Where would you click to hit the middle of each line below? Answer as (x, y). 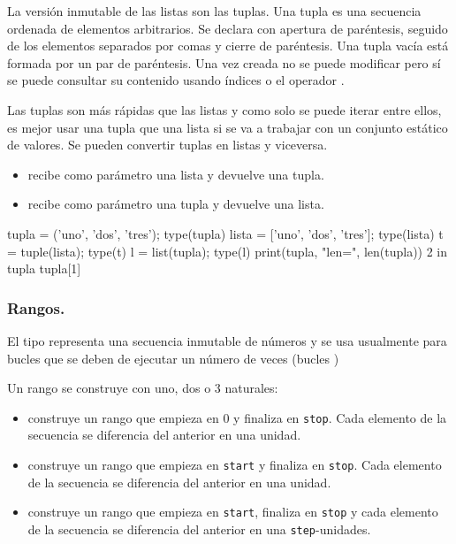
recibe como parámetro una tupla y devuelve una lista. (176, 204)
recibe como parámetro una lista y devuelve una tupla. (176, 174)
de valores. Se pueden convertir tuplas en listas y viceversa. (167, 145)
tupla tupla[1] (44, 268)
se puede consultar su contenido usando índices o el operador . (176, 80)
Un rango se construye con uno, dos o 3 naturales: (143, 388)
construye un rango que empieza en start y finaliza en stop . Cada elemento (235, 464)
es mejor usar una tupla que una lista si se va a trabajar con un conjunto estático (228, 127)
